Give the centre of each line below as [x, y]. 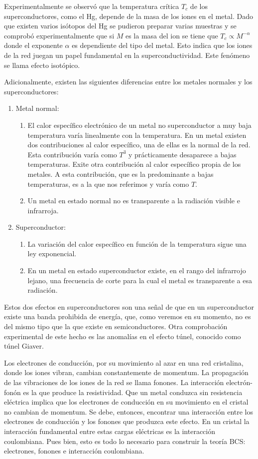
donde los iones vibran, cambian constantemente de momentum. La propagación [126, 372]
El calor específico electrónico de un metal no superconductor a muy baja [139, 125]
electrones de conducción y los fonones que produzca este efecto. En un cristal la [127, 421]
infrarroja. [43, 210]
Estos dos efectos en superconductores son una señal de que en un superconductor [129, 306]
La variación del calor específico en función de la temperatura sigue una [137, 243]
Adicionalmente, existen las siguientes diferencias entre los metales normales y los [128, 82]
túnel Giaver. [24, 346]
